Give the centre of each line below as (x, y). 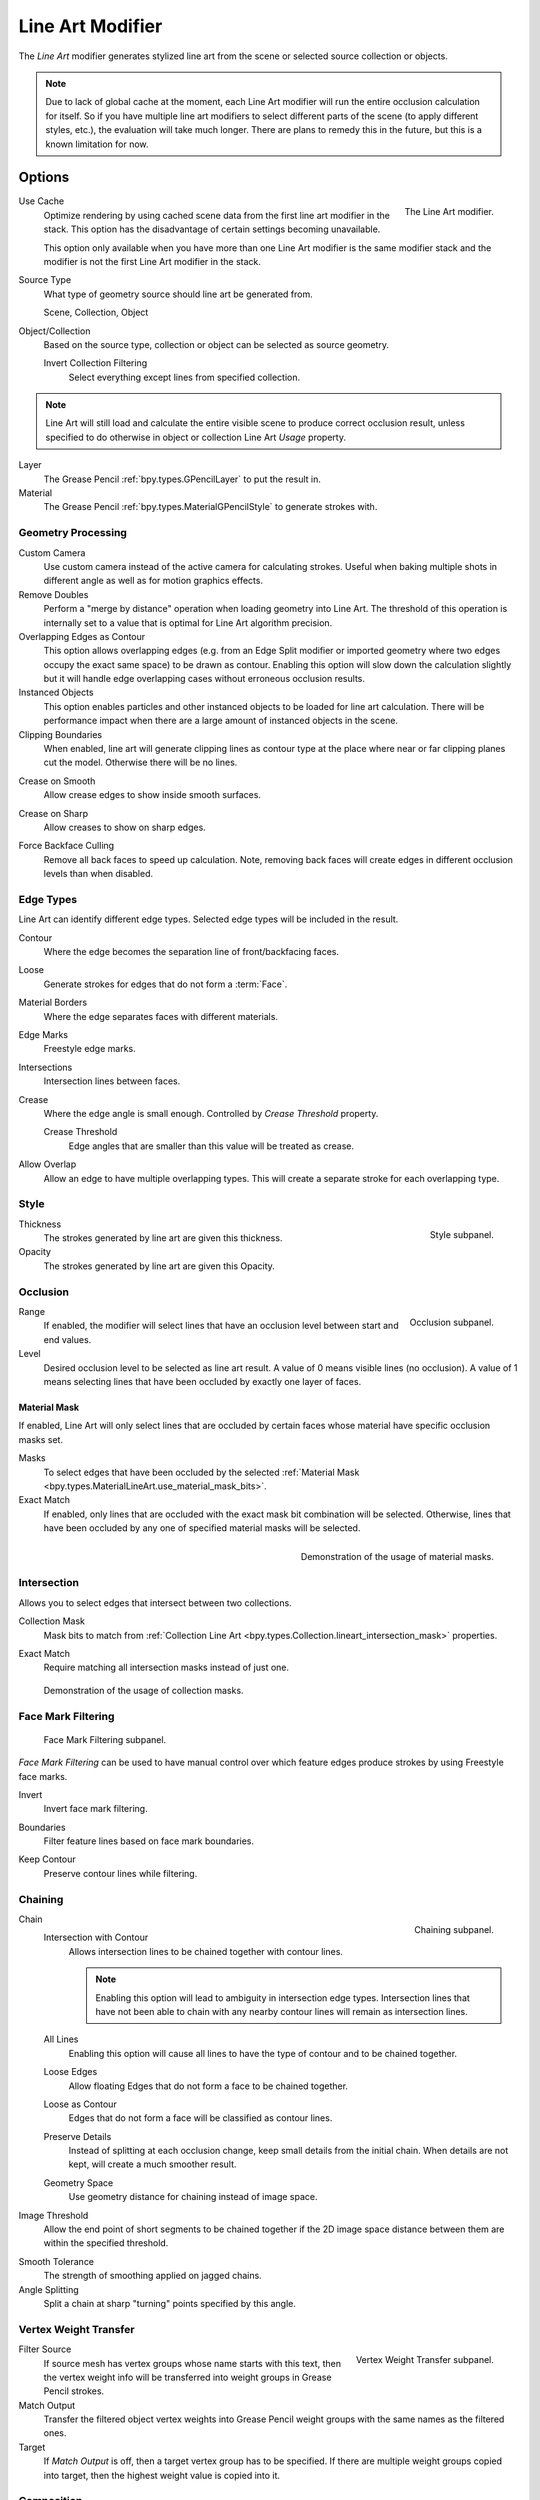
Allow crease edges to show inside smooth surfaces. (152, 795)
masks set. (41, 1439)
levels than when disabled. (98, 874)
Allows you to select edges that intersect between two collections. (155, 1602)
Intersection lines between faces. (112, 1081)
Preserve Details (77, 2136)
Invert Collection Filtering (95, 363)
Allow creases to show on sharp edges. (125, 827)
